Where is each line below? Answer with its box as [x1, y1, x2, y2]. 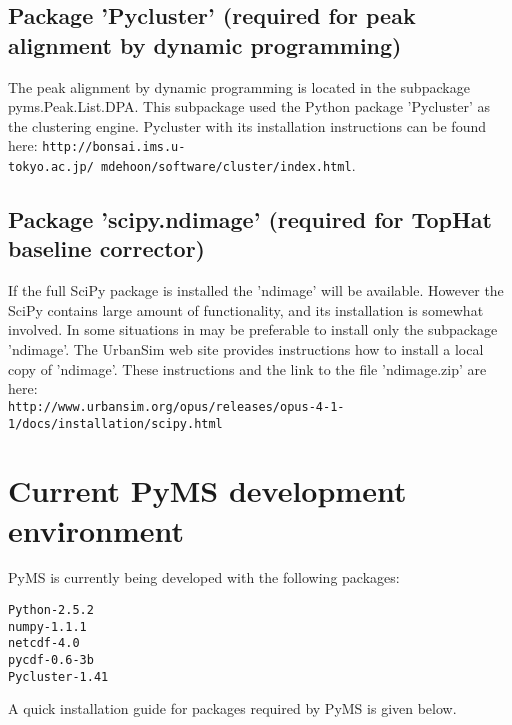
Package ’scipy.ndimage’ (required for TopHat [8, 204, 492, 235]
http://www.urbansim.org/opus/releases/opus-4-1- [8, 399, 345, 414]
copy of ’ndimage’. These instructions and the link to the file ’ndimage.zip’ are [8, 358, 487, 379]
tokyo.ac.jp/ [8, 160, 94, 175]
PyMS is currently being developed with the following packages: [8, 567, 400, 588]
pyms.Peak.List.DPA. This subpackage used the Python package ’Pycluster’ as [8, 96, 491, 117]
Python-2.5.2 [8, 603, 94, 618]
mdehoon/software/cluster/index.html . [101, 155, 356, 176]
